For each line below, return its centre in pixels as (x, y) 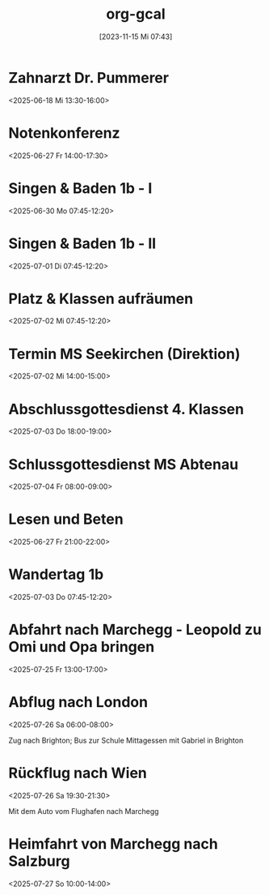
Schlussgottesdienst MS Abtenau (124, 464)
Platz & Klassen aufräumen (101, 299)
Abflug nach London (78, 702)
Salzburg (39, 861)
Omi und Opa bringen (82, 647)
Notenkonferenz (64, 133)
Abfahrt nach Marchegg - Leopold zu (135, 630)
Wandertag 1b (56, 574)
